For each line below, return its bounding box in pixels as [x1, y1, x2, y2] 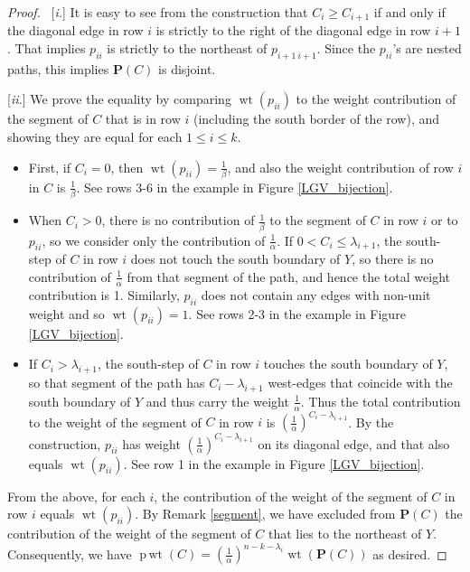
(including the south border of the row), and [193, 109, 440, 128]
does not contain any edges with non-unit [201, 285, 431, 304]
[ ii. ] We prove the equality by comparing [7, 89, 231, 108]
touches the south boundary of [263, 354, 433, 373]
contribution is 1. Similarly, [28, 285, 180, 304]
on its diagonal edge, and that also [258, 434, 450, 453]
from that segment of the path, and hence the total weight [127, 267, 450, 286]
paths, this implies [7, 59, 109, 78]
